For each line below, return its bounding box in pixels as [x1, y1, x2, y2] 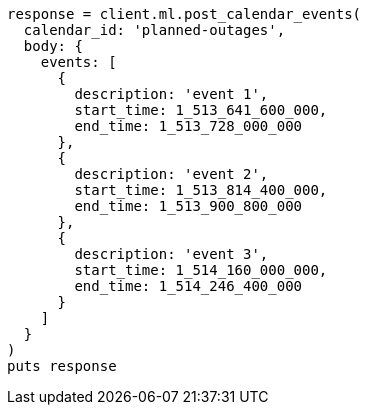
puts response [7, 358, 117, 374]
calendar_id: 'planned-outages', [23, 22, 286, 38]
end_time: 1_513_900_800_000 [74, 198, 303, 214]
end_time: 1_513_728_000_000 [74, 118, 303, 134]
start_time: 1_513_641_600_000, [74, 102, 328, 118]
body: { [23, 38, 83, 54]
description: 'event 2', [74, 166, 269, 182]
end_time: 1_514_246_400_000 [74, 278, 303, 294]
